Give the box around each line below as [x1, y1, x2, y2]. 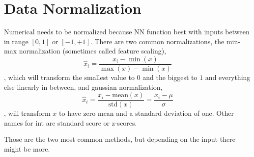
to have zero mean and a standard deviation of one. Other [59, 108, 234, 118]
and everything [205, 72, 251, 82]
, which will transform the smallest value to [4, 72, 135, 82]
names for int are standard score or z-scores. [4, 117, 137, 128]
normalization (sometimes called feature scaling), [19, 46, 167, 56]
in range [4, 36, 28, 46]
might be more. [4, 144, 50, 154]
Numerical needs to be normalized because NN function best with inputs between [4, 26, 250, 37]
